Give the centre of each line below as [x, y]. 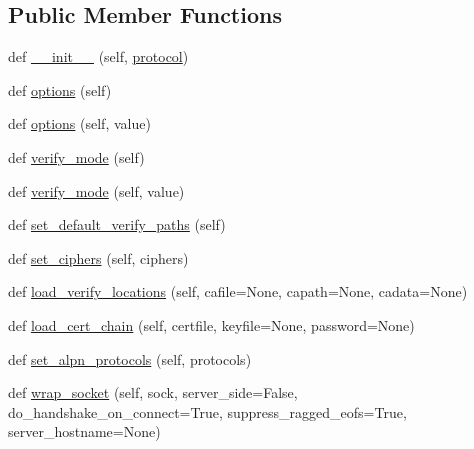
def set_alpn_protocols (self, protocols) [130, 358]
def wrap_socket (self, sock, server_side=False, [153, 392]
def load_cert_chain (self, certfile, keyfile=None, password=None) [211, 324]
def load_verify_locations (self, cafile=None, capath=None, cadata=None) [238, 291]
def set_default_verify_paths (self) [117, 224]
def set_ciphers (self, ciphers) [98, 257]
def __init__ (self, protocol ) [98, 56]
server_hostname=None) [84, 431]
